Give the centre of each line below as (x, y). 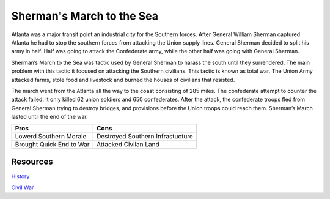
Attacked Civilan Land (128, 145)
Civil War (23, 187)
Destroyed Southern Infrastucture (145, 137)
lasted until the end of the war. (50, 117)
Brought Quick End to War (52, 145)
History (20, 176)
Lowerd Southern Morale (51, 137)
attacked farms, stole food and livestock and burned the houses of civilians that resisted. (123, 80)
